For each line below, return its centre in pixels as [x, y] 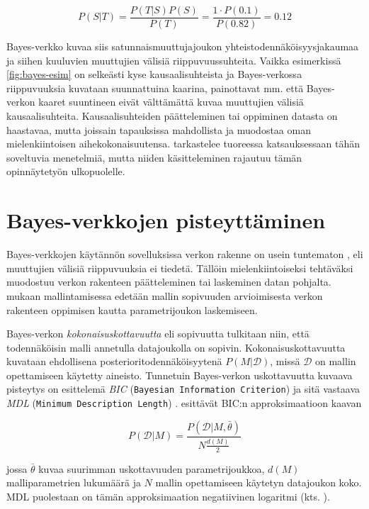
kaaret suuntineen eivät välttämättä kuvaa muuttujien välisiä [171, 102]
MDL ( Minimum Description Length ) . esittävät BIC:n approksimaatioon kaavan [184, 403]
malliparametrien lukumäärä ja [74, 482]
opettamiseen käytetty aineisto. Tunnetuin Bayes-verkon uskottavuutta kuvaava [180, 375]
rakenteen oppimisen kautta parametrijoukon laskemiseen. [132, 309]
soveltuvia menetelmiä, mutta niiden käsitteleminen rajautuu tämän [154, 157]
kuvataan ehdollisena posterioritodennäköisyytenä [114, 361]
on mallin [335, 361]
